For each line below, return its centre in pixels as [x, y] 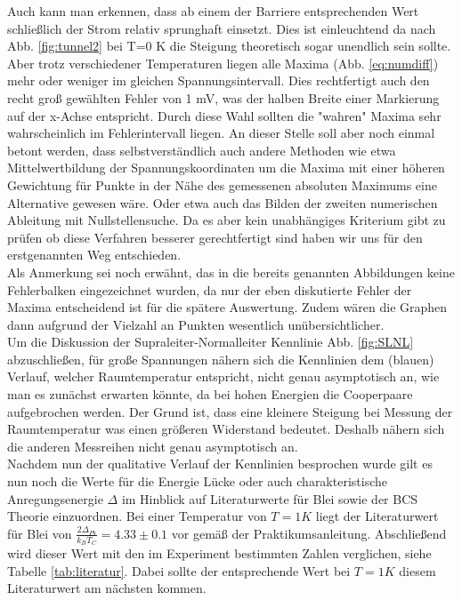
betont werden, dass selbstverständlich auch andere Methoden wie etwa [202, 150]
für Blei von [40, 533]
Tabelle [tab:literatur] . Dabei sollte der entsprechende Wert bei [179, 570]
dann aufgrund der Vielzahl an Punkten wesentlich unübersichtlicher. [196, 324]
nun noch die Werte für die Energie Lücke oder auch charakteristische [197, 481]
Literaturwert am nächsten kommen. [107, 588]
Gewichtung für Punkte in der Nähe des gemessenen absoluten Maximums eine [222, 184]
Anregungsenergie [55, 498]
